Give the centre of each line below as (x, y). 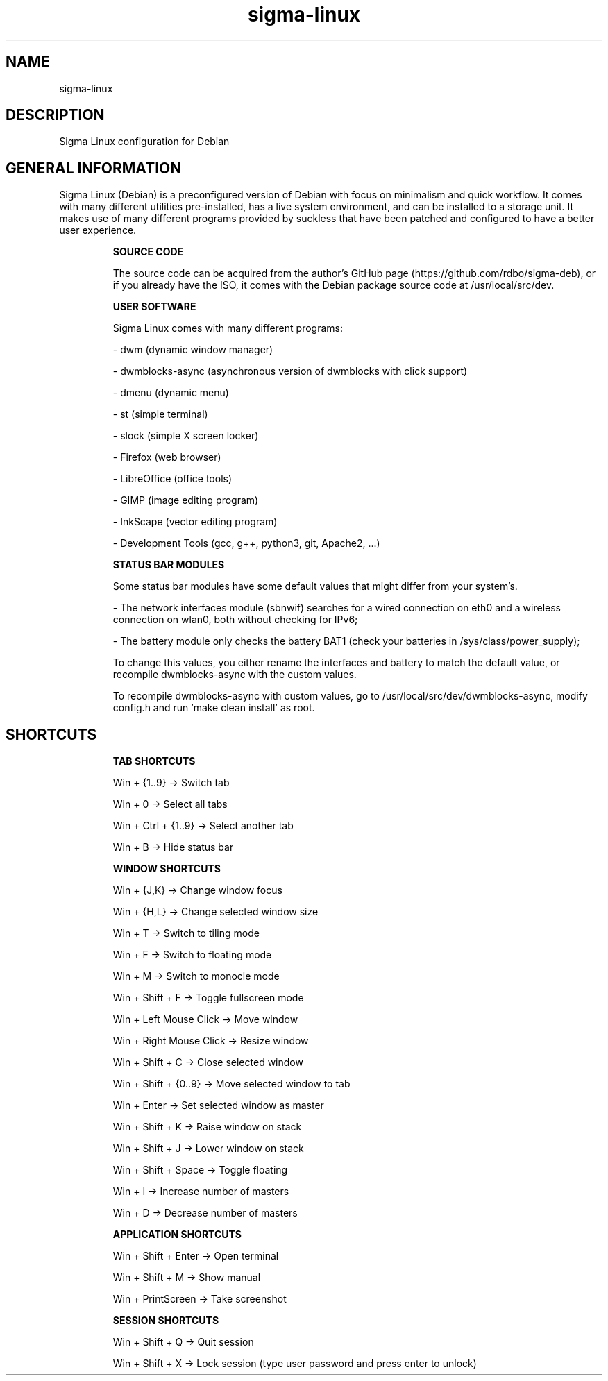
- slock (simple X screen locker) (186, 436)
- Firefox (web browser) (167, 457)
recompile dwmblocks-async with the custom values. (235, 675)
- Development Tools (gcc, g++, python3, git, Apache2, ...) (246, 543)
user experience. (98, 230)
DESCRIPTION (55, 115)
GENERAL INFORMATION (94, 168)
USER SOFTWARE (154, 307)
